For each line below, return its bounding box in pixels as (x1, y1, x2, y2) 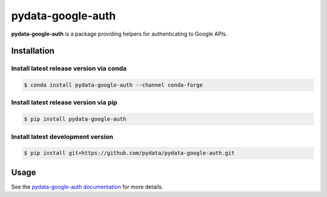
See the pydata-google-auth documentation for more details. (11, 183, 163, 190)
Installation (11, 46, 54, 56)
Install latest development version (11, 132, 114, 141)
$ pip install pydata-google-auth (24, 115, 127, 123)
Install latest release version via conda (11, 64, 127, 73)
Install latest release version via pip (11, 98, 117, 107)
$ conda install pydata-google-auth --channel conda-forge (24, 82, 203, 89)
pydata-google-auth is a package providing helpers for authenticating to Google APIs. (11, 30, 228, 37)
